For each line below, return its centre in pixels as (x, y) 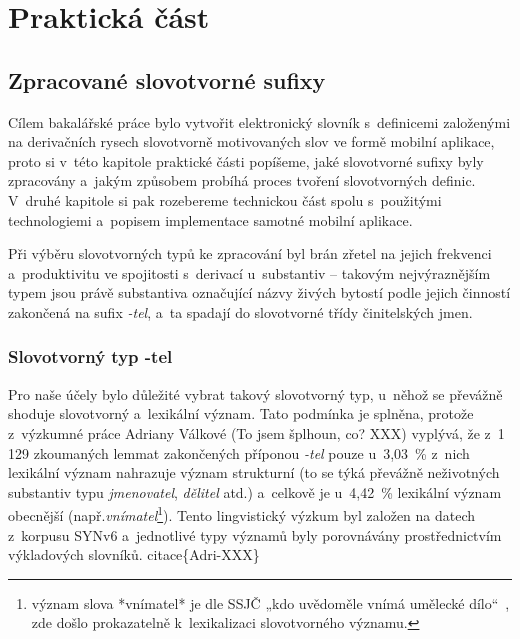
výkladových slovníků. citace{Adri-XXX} (134, 554)
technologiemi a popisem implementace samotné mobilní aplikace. (210, 219)
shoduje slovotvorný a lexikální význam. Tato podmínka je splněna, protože (241, 413)
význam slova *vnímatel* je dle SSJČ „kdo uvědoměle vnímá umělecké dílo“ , (270, 602)
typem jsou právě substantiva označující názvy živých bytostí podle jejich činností (259, 292)
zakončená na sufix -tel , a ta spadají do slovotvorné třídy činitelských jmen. (240, 311)
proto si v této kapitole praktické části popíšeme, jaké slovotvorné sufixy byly (246, 160)
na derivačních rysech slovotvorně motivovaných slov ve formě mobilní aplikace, (251, 141)
